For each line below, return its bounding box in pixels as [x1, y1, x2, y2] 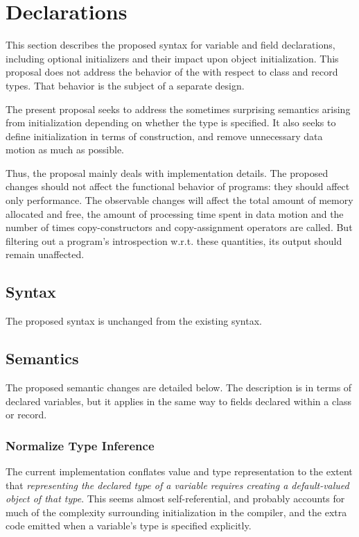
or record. [6, 407, 47, 422]
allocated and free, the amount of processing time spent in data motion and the [6, 206, 344, 221]
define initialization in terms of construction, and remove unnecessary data [6, 128, 323, 143]
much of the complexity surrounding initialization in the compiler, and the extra [6, 504, 347, 519]
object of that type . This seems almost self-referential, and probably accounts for [6, 491, 345, 506]
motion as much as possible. [6, 142, 125, 157]
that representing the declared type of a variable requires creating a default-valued [6, 477, 349, 492]
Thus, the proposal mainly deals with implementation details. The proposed [6, 165, 329, 180]
